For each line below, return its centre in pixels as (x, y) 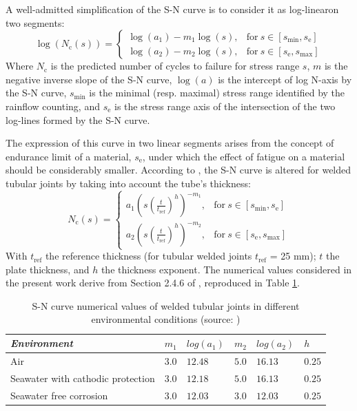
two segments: (35, 22)
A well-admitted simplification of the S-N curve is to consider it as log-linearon (172, 9)
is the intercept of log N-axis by (285, 79)
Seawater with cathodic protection (83, 378)
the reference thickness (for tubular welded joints (149, 256)
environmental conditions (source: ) (166, 319)
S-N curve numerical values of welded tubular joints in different (166, 305)
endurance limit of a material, (69, 156)
